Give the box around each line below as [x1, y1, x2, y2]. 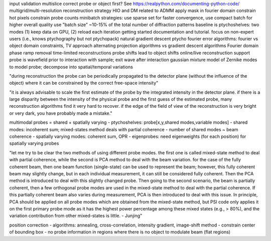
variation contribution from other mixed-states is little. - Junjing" [9, 213, 143, 219]
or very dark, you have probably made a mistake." [9, 110, 112, 116]
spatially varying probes [9, 140, 59, 146]
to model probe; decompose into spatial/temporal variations [9, 64, 133, 70]
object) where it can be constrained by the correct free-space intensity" [9, 80, 159, 86]
